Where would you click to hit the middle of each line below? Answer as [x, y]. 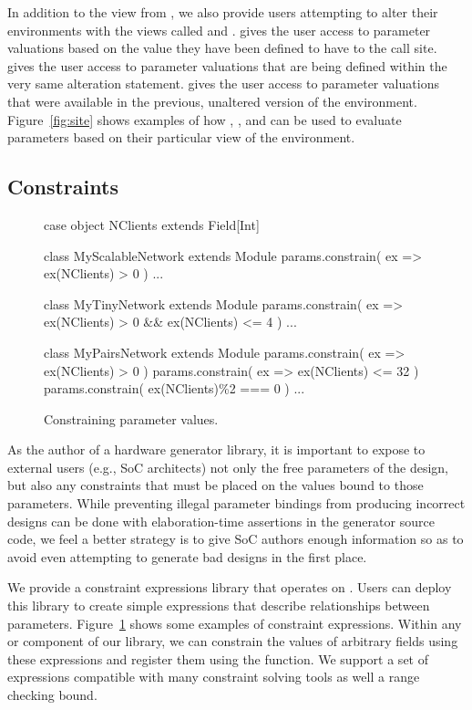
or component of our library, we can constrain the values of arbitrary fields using [233, 641]
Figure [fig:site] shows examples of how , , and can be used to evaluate [205, 119]
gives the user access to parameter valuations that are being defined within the [227, 65]
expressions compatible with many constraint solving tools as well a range [214, 677]
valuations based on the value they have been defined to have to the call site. [222, 48]
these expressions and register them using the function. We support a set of [218, 658]
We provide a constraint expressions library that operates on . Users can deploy [230, 587]
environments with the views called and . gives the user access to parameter [219, 30]
